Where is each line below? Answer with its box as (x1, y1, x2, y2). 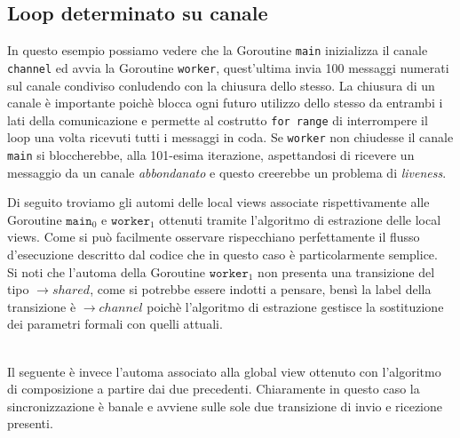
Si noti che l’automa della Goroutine (7, 262, 205, 281)
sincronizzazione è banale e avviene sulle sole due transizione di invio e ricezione (7, 396, 442, 415)
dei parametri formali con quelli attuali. (7, 315, 223, 333)
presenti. (7, 414, 53, 433)
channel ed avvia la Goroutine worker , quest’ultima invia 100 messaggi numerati (7, 58, 449, 76)
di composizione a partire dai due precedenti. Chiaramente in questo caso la (7, 379, 420, 398)
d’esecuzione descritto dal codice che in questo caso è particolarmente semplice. (7, 245, 438, 264)
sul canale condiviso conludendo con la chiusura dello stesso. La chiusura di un (7, 76, 435, 94)
